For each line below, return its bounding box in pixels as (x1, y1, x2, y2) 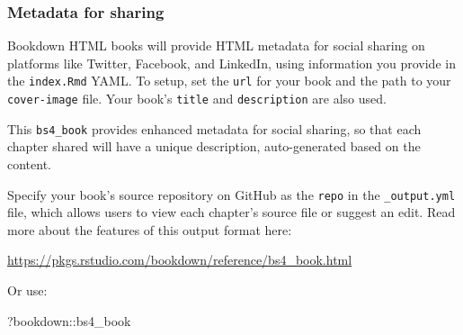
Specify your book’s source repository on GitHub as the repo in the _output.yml (7, 185, 456, 204)
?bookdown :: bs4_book (7, 311, 131, 330)
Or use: (7, 281, 48, 299)
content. (7, 154, 51, 173)
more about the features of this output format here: (7, 220, 292, 239)
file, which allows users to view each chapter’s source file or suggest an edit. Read (7, 203, 456, 222)
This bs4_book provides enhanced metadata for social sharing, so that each (7, 119, 422, 138)
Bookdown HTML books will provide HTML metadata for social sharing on (7, 36, 425, 55)
